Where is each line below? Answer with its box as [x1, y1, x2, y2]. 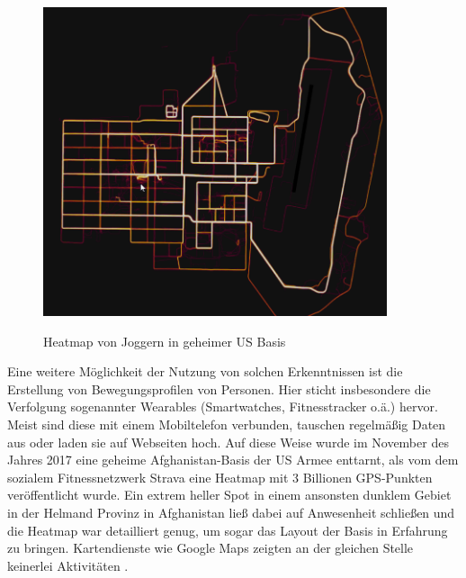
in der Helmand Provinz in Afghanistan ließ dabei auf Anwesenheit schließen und [7, 503, 455, 522]
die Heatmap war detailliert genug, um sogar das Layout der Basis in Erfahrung [7, 520, 448, 539]
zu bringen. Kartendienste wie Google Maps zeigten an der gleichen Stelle [7, 538, 414, 557]
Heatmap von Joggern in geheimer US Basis [43, 331, 286, 350]
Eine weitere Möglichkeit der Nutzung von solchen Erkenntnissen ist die [7, 362, 403, 381]
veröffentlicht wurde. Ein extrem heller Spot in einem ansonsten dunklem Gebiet [7, 485, 452, 504]
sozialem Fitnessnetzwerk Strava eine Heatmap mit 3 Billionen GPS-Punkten [7, 467, 433, 486]
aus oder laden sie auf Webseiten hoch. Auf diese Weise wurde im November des [7, 432, 449, 451]
